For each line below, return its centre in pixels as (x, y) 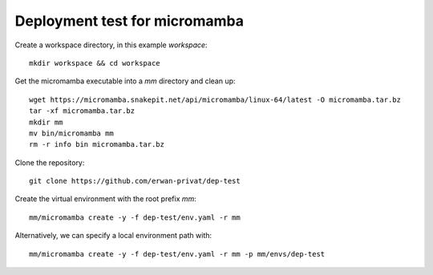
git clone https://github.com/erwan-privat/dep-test (135, 181)
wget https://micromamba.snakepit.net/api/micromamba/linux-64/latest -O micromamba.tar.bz (215, 99)
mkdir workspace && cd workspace (95, 63)
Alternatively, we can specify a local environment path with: (113, 236)
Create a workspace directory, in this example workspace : (111, 45)
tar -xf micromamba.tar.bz (82, 111)
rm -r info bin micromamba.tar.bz (97, 145)
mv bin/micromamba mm (71, 133)
